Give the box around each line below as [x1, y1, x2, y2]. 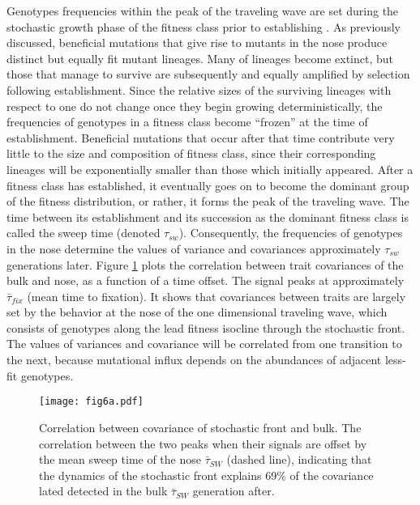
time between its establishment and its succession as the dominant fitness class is [6, 208, 409, 225]
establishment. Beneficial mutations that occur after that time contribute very [6, 129, 395, 146]
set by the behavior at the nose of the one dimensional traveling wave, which [6, 303, 388, 320]
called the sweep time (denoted [6, 224, 161, 241]
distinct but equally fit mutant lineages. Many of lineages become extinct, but [6, 49, 394, 66]
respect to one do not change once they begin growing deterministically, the [6, 97, 383, 114]
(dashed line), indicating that [226, 451, 372, 468]
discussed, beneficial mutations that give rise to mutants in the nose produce [6, 34, 388, 51]
